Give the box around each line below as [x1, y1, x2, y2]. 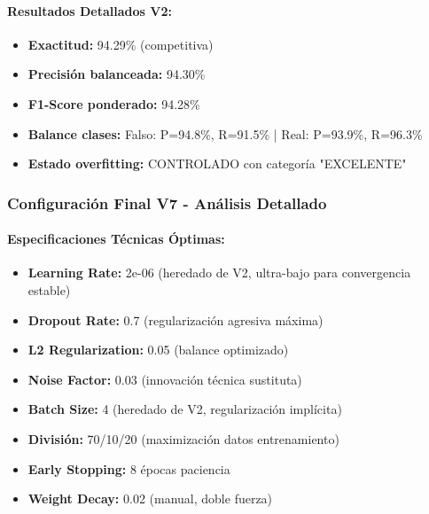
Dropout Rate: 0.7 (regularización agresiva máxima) [27, 310, 324, 329]
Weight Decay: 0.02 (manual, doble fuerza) [27, 489, 273, 508]
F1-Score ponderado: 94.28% [27, 94, 200, 113]
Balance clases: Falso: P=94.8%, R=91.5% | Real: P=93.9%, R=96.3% [27, 124, 423, 143]
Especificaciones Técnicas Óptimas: [7, 230, 225, 248]
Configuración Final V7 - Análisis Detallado [7, 191, 327, 214]
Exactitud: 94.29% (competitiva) [27, 35, 214, 53]
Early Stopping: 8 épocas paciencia [27, 459, 230, 478]
